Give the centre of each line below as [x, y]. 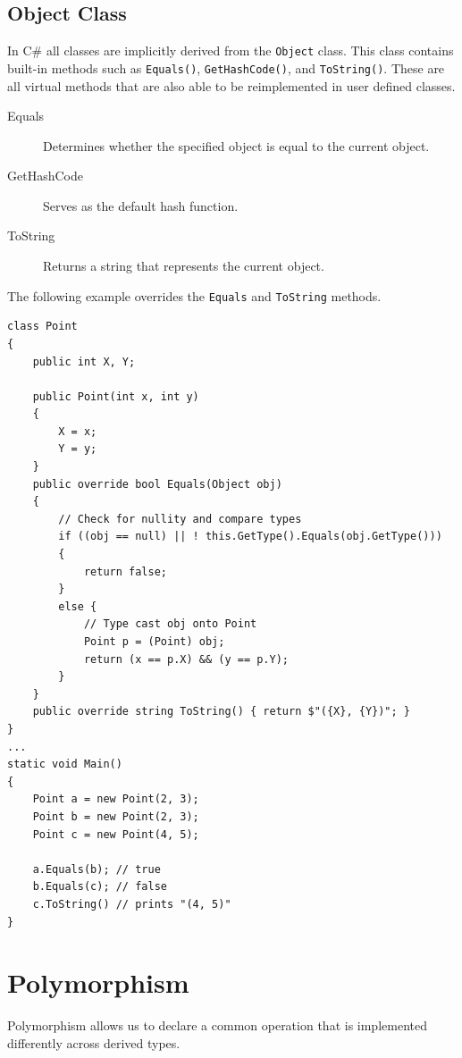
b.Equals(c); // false [100, 887]
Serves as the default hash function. [141, 205]
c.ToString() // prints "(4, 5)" [132, 904]
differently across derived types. [94, 1042]
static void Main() [65, 764]
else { [78, 606]
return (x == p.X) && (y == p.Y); [186, 659]
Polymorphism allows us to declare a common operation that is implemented [217, 1025]
